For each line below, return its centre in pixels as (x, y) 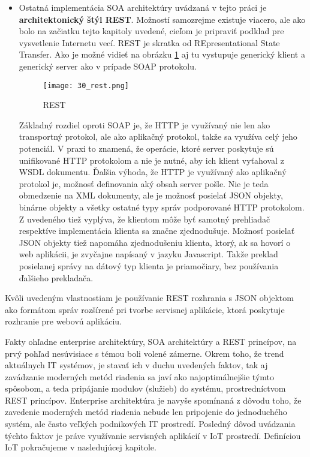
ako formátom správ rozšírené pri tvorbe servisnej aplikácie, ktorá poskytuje (145, 309)
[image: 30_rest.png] (86, 85)
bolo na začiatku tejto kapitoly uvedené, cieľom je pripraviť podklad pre (151, 31)
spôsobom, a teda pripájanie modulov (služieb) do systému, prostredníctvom (145, 388)
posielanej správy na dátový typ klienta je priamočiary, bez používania (149, 265)
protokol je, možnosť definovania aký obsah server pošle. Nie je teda (144, 183)
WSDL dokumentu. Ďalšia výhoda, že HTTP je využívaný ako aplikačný (153, 172)
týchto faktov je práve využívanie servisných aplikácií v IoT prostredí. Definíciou (153, 435)
